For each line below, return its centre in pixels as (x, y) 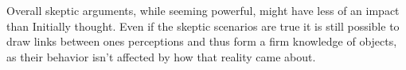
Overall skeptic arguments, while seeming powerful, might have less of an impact (203, 10)
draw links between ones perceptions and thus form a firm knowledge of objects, (202, 41)
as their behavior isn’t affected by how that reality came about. (161, 56)
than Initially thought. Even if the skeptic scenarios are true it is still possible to (203, 26)
